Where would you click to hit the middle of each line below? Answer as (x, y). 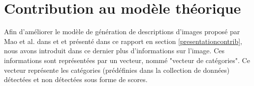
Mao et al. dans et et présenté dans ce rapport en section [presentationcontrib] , (123, 41)
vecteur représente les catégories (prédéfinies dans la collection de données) (117, 70)
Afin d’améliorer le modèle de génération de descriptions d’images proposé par (122, 32)
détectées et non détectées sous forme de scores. (76, 79)
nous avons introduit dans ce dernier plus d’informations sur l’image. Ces (114, 51)
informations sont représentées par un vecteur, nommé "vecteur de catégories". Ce (127, 60)
